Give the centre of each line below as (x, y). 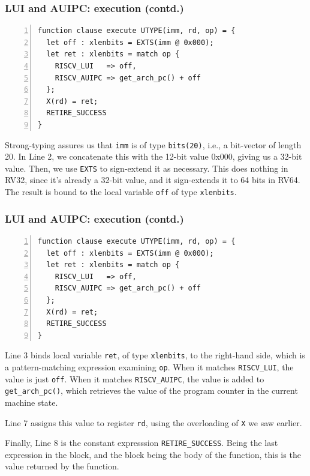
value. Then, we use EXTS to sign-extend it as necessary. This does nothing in (147, 168)
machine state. (31, 402)
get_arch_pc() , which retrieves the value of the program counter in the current (151, 390)
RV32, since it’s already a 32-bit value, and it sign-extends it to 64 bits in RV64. (153, 180)
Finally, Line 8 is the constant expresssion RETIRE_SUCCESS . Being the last (142, 443)
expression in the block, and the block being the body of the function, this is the (153, 454)
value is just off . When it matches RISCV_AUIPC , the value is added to (135, 378)
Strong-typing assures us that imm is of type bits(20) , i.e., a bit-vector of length (153, 144)
